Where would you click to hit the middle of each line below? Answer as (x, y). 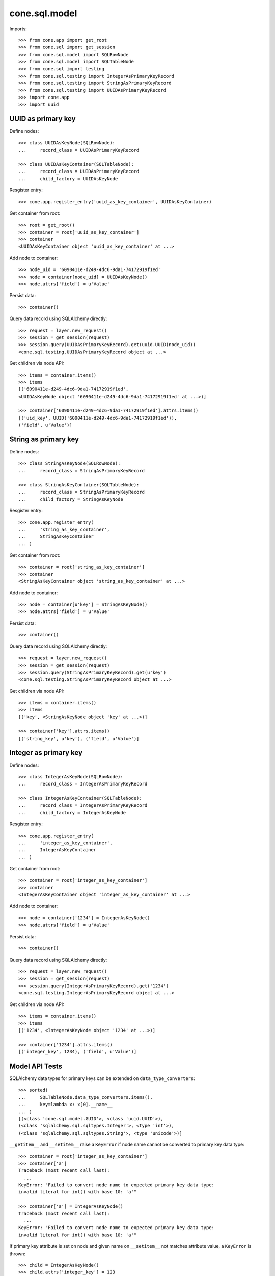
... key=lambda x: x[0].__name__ (66, 1105)
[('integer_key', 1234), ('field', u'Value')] (78, 1052)
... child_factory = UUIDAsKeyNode (68, 178)
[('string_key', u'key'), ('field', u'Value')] (79, 738)
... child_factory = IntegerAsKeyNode (72, 812)
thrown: (17, 1254)
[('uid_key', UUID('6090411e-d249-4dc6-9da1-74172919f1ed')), (98, 418)
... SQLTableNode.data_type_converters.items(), (86, 1097)
